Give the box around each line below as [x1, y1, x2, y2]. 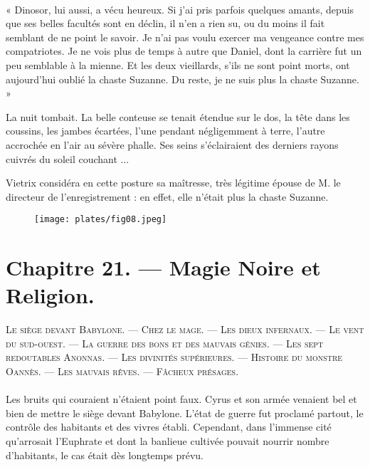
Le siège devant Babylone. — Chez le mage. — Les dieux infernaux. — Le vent [6, 322, 364, 337]
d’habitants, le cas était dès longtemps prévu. [6, 447, 204, 462]
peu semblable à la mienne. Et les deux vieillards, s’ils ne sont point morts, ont [6, 57, 350, 72]
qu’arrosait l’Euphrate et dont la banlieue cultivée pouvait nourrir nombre [6, 434, 329, 448]
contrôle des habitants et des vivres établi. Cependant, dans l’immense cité [6, 419, 332, 434]
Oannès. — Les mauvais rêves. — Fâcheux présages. [6, 364, 239, 379]
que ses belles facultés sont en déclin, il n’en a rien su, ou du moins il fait [6, 16, 325, 31]
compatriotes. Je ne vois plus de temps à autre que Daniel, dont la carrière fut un [6, 43, 362, 58]
